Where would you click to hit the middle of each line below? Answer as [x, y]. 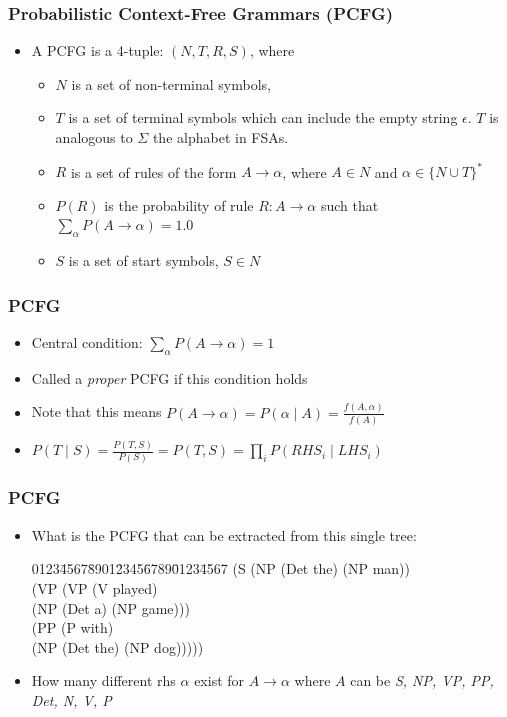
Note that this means [96, 411]
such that [349, 204]
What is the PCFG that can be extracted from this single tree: [224, 534]
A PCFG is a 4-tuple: [97, 50]
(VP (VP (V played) [94, 587]
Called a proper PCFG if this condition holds [169, 377]
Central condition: [87, 341]
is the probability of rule [179, 204]
